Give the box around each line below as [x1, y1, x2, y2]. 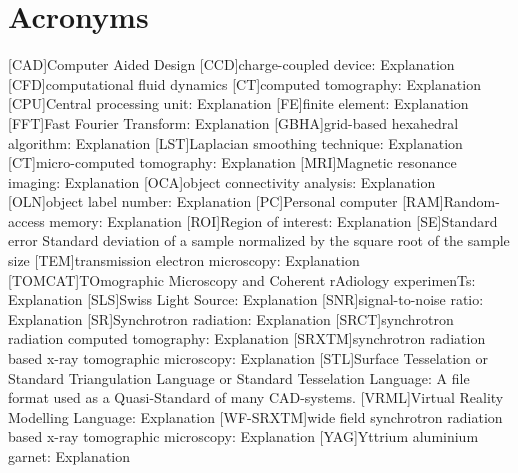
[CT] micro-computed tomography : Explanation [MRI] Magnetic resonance [8, 152, 457, 173]
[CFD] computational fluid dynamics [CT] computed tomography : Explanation [8, 73, 481, 94]
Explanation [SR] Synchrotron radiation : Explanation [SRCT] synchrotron [8, 308, 454, 329]
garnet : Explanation [8, 446, 130, 466]
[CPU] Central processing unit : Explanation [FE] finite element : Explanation [8, 93, 469, 114]
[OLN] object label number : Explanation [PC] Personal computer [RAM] [8, 191, 444, 212]
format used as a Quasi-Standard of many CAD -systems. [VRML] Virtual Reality [8, 387, 504, 408]
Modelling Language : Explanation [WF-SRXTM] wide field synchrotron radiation [8, 406, 503, 427]
